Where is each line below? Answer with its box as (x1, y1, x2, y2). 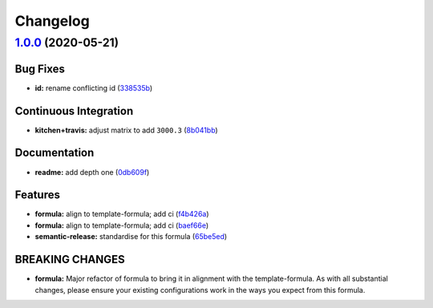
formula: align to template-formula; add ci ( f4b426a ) (34, 209, 209, 219)
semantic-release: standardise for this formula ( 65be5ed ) (34, 232, 228, 241)
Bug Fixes (14, 62, 66, 75)
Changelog (14, 12, 90, 30)
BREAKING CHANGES (14, 253, 126, 266)
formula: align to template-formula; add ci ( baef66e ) (34, 221, 209, 230)
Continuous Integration (14, 104, 134, 118)
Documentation (14, 146, 95, 160)
